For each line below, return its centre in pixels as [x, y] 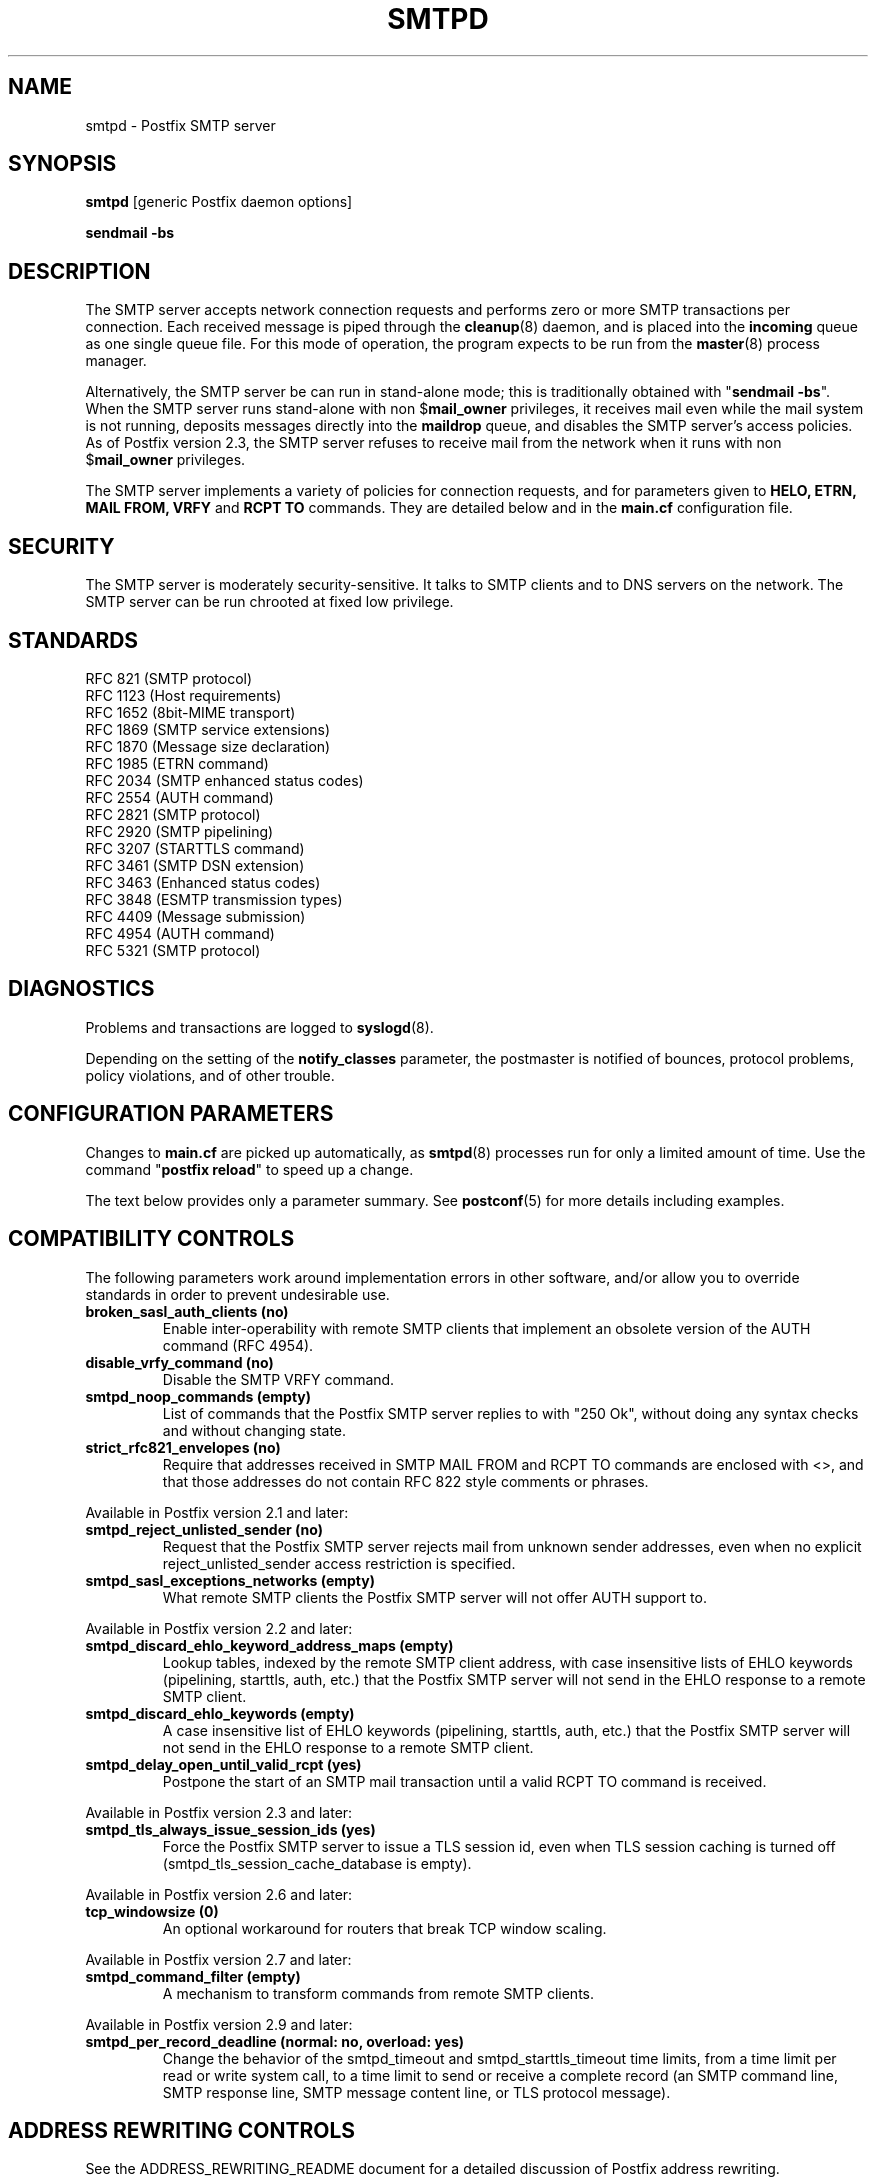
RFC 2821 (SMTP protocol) [173, 814]
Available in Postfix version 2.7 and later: [218, 1959]
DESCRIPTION [79, 271]
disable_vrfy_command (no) [179, 1362]
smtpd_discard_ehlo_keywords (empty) [220, 1713]
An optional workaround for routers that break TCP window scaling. [384, 1928]
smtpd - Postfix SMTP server [180, 125]
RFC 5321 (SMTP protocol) [173, 950]
